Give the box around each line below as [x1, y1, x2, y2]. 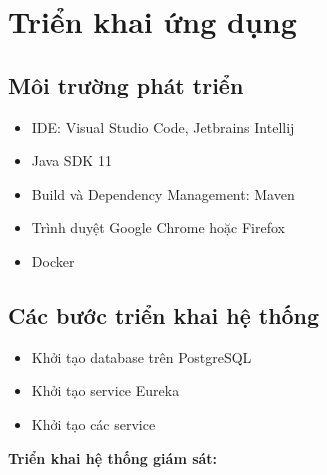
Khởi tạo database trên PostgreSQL [31, 346, 252, 367]
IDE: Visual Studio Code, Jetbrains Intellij [31, 116, 295, 137]
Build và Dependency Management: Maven [31, 183, 295, 204]
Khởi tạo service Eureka [31, 380, 180, 401]
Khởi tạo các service [31, 413, 156, 434]
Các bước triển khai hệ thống [8, 299, 320, 330]
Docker [31, 250, 75, 271]
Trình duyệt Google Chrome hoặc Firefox [31, 217, 285, 238]
